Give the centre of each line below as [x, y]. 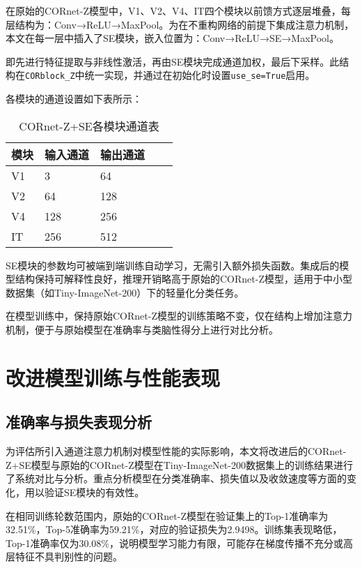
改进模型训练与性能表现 [113, 377]
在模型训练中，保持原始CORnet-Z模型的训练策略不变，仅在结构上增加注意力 [179, 316]
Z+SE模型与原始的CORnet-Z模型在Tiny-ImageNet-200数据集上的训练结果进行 [179, 464]
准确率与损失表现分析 [79, 422]
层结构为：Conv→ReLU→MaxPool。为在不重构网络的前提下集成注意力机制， [180, 24]
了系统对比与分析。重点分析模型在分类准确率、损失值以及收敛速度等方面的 [176, 478]
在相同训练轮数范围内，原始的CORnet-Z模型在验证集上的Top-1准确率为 [167, 515]
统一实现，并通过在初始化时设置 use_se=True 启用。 [200, 75]
